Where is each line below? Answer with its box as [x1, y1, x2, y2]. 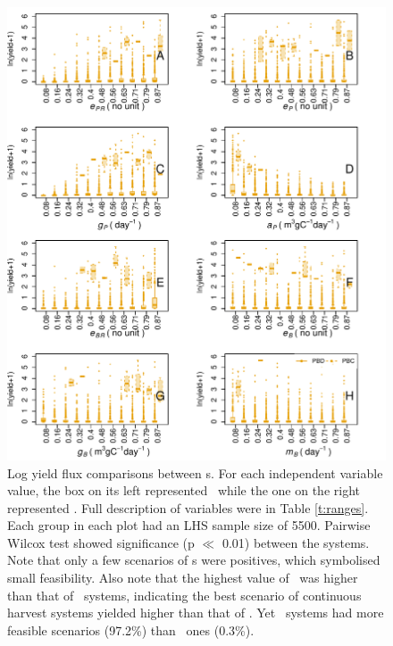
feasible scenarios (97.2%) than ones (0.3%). [7, 620, 255, 639]
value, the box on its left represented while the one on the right [7, 481, 360, 500]
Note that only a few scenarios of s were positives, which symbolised [7, 551, 380, 569]
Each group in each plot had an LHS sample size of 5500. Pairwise [7, 516, 371, 534]
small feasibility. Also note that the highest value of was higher [7, 568, 358, 587]
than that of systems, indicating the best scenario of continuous [7, 585, 362, 604]
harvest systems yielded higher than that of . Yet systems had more [7, 603, 384, 622]
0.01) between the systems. [222, 533, 370, 551]
